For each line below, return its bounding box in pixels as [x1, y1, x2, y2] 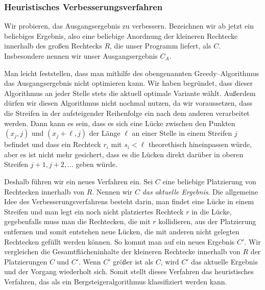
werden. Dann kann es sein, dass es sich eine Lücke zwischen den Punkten [4, 117, 235, 128]
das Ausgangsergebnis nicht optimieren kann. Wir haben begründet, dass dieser [4, 78, 253, 88]
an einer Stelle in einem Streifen [132, 128, 232, 138]
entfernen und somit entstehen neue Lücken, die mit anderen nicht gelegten [4, 226, 239, 236]
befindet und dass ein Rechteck [4, 139, 101, 150]
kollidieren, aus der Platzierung [158, 216, 256, 227]
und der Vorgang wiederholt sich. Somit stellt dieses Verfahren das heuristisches [4, 266, 254, 277]
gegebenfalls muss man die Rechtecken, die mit [4, 216, 151, 227]
